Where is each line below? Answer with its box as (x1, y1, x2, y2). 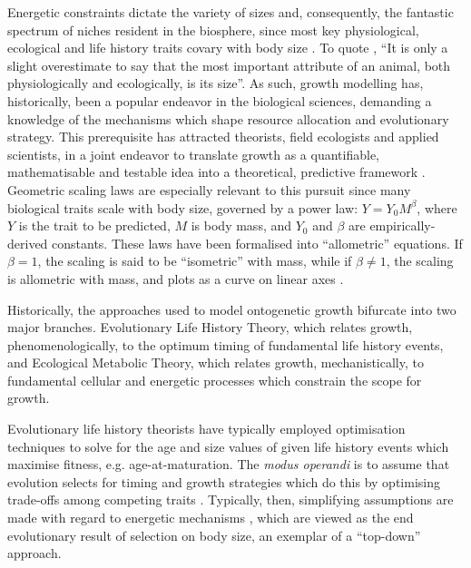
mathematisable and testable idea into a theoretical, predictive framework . (7, 162, 426, 181)
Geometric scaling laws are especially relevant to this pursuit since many (7, 180, 411, 199)
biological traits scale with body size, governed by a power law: (7, 198, 358, 217)
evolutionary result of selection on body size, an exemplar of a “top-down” (7, 525, 421, 544)
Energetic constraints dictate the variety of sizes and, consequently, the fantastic (7, 3, 454, 21)
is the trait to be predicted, (18, 216, 171, 235)
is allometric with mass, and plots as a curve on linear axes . (7, 269, 344, 288)
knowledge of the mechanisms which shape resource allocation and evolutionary (7, 109, 449, 128)
